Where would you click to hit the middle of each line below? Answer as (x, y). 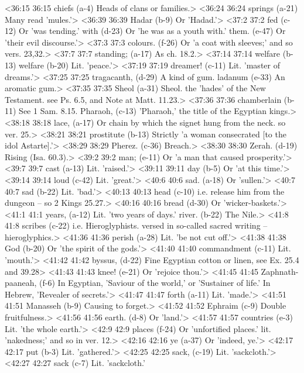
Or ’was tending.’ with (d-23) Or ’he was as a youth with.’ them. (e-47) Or (152, 31)
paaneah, (21, 283)
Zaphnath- (280, 271)
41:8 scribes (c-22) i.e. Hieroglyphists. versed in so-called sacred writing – (136, 225)
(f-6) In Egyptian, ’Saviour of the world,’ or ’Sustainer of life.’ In (155, 283)
